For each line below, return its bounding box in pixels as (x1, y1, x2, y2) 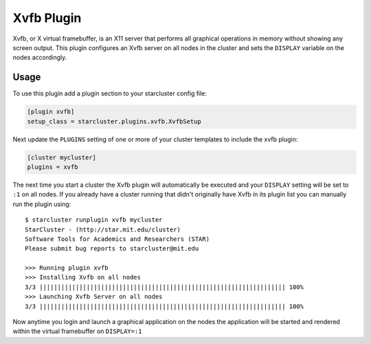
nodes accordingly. (12, 54, 67, 62)
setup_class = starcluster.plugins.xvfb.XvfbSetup (27, 117, 202, 125)
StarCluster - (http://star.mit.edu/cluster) (25, 225, 181, 233)
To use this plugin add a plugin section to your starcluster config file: (12, 89, 207, 98)
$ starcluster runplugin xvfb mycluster (25, 216, 163, 224)
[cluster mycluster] (27, 153, 96, 161)
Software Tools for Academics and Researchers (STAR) (25, 235, 210, 243)
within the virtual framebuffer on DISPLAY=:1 (12, 327, 142, 336)
